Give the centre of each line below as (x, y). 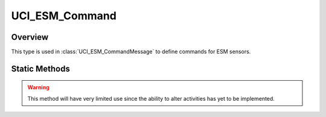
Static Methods (41, 68)
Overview (30, 37)
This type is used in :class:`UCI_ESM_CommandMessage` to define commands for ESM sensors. (131, 52)
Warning (38, 87)
